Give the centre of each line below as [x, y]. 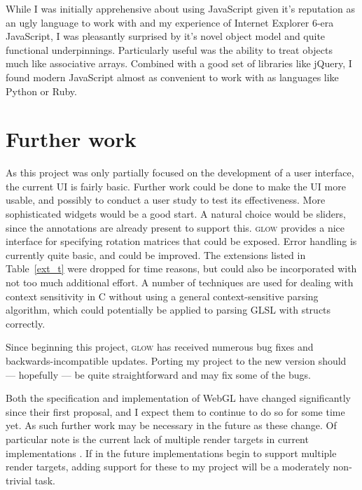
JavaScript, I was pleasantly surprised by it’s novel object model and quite [166, 36]
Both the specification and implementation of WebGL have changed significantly [178, 398]
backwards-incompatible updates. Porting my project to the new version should [176, 360]
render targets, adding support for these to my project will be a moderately [168, 467]
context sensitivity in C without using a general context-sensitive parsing [162, 296]
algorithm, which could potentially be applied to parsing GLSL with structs [168, 310]
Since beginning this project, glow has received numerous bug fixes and [160, 347]
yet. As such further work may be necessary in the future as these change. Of [171, 425]
